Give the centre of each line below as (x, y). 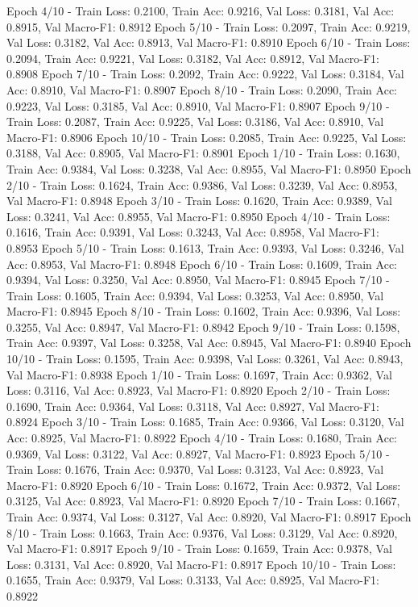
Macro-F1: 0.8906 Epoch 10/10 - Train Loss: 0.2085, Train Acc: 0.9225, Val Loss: (207, 137)
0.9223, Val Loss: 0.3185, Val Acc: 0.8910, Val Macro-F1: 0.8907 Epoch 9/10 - (198, 105)
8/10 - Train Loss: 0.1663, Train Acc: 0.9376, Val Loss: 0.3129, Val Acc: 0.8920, (202, 532)
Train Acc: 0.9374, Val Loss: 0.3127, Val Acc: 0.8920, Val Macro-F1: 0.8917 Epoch (209, 517)
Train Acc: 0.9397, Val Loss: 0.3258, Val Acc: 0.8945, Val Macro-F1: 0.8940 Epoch (209, 343)
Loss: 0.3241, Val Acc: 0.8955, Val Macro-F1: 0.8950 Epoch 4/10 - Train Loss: (199, 216)
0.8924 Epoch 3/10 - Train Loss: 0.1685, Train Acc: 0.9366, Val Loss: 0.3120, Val (205, 422)
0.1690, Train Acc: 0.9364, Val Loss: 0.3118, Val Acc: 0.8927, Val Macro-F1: (193, 406)
